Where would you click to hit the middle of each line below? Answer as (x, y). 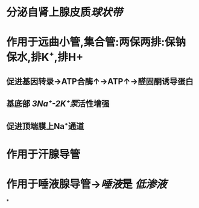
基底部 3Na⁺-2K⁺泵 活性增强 (58, 104)
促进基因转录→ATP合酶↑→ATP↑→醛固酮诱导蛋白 (100, 81)
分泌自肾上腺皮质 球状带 (65, 12)
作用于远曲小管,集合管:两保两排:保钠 (96, 42)
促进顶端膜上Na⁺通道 (45, 126)
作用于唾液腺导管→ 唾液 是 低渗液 (87, 184)
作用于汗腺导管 (43, 154)
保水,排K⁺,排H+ (45, 57)
